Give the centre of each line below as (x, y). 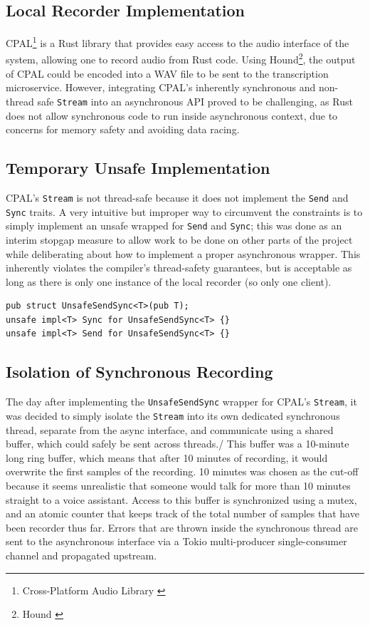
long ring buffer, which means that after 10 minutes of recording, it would (167, 457)
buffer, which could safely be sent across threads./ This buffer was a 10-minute (178, 444)
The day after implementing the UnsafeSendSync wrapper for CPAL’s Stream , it (181, 402)
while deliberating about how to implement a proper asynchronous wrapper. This (183, 253)
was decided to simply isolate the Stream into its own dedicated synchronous (173, 415)
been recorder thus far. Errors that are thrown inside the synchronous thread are (182, 527)
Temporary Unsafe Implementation (138, 168)
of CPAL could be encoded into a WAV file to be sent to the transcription (167, 73)
